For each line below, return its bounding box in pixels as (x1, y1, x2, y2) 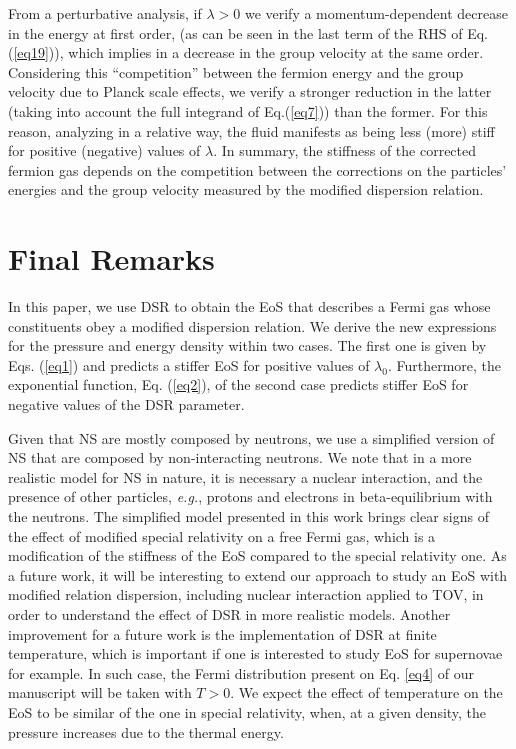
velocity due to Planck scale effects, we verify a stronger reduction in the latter (8, 81, 492, 102)
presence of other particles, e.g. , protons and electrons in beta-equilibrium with (8, 486, 493, 507)
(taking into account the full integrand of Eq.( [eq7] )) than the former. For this (8, 100, 488, 121)
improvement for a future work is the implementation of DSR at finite (8, 623, 437, 644)
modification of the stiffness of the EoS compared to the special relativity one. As (8, 545, 507, 566)
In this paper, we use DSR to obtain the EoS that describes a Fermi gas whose (8, 296, 491, 317)
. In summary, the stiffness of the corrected (213, 140, 477, 161)
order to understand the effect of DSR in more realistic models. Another (8, 603, 451, 624)
